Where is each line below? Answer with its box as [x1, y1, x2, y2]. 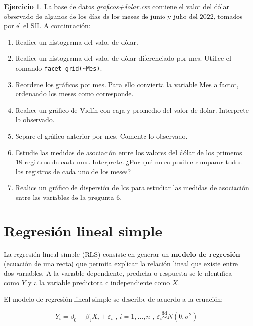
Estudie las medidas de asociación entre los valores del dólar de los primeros [15, 147, 242, 157]
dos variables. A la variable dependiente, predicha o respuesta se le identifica [4, 268, 232, 278]
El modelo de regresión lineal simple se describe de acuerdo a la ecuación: [4, 294, 223, 304]
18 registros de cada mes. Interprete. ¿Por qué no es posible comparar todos [15, 157, 242, 167]
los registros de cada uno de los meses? [15, 166, 131, 176]
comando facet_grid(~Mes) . [15, 62, 102, 72]
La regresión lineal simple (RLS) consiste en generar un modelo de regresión [4, 249, 240, 259]
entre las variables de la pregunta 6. [15, 192, 122, 202]
